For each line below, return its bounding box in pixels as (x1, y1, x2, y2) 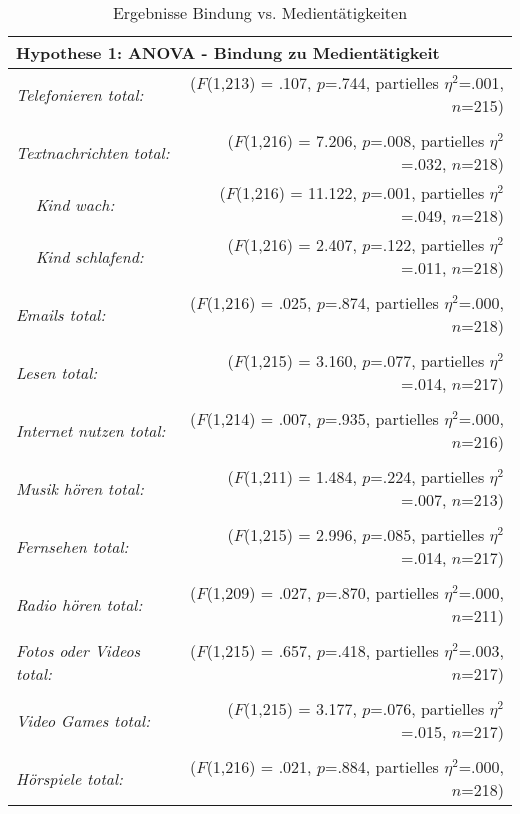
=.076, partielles (370, 697, 485, 720)
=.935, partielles (324, 407, 439, 430)
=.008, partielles (370, 129, 485, 152)
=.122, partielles (370, 233, 485, 256)
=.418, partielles (324, 639, 439, 662)
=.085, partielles (370, 523, 485, 546)
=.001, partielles (370, 181, 485, 204)
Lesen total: (16, 360, 98, 384)
